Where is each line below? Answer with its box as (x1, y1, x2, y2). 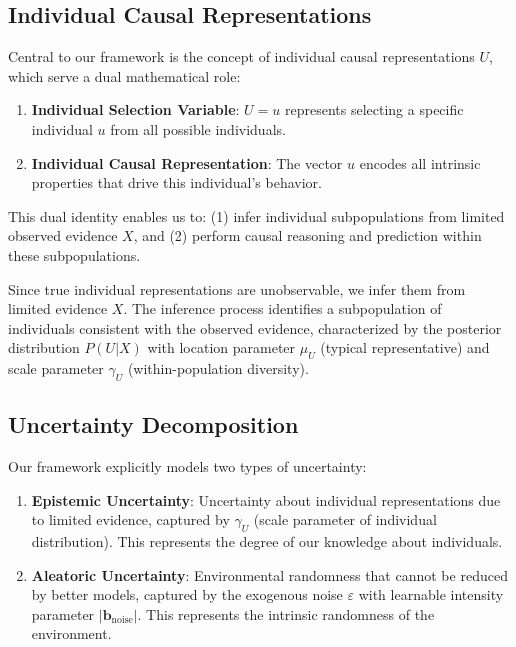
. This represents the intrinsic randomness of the (137, 603, 435, 624)
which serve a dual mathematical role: (8, 65, 241, 86)
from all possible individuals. (110, 118, 286, 139)
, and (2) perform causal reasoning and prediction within (133, 225, 482, 246)
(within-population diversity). (127, 358, 309, 379)
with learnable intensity (358, 584, 504, 605)
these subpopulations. (8, 244, 141, 265)
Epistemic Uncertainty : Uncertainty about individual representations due (31, 489, 501, 510)
